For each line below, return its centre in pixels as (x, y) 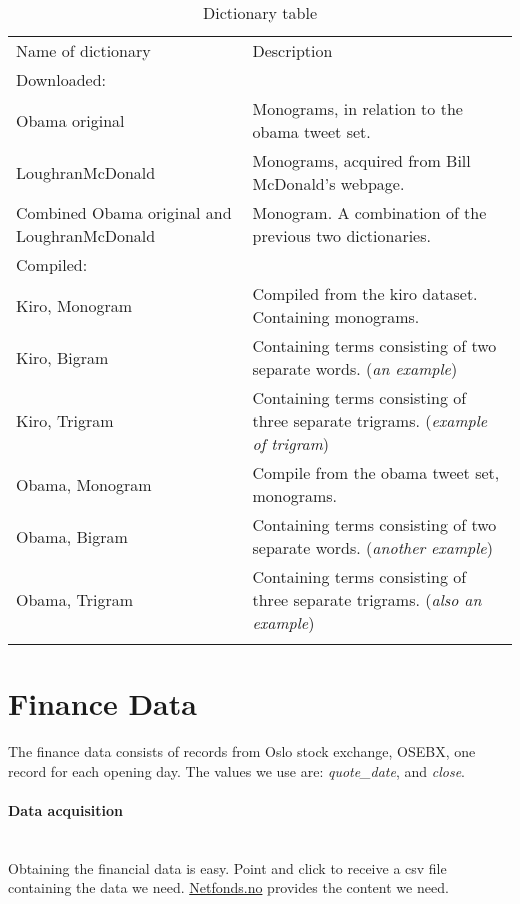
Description (292, 50)
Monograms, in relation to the (357, 108)
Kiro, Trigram (65, 420)
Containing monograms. (336, 316)
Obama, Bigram (72, 536)
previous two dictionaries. (341, 235)
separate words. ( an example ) (355, 368)
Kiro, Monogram (74, 305)
